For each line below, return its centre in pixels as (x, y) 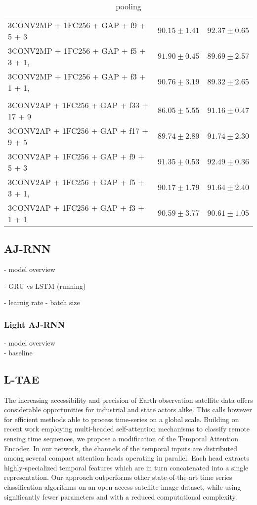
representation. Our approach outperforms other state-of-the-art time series (118, 477)
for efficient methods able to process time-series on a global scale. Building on (122, 419)
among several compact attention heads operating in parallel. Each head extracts (127, 458)
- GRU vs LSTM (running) (45, 286)
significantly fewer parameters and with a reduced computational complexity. (121, 496)
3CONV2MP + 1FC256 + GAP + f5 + (77, 51)
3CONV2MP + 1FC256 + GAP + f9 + (77, 25)
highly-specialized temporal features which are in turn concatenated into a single (126, 467)
